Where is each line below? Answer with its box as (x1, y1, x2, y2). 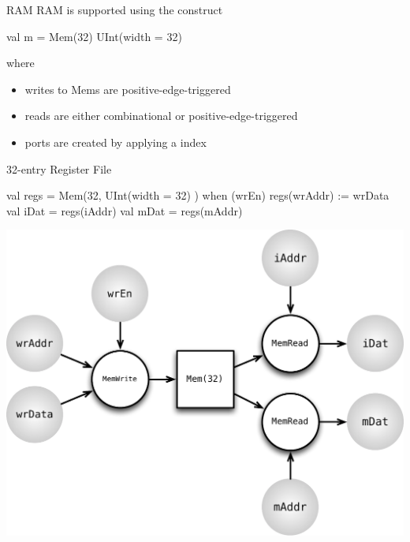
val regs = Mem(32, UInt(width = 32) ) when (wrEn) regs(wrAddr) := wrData (6, 187, 389, 204)
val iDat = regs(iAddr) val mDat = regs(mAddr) (6, 202, 243, 219)
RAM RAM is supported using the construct (6, 2, 223, 17)
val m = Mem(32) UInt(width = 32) (6, 28, 182, 44)
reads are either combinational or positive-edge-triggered (24, 107, 298, 124)
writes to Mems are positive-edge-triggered (24, 80, 231, 97)
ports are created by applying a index (24, 133, 207, 150)
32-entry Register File (6, 160, 112, 177)
